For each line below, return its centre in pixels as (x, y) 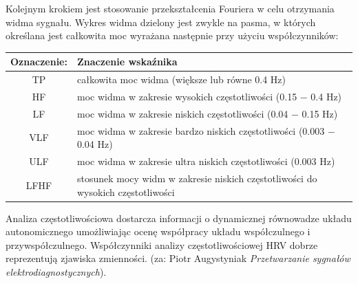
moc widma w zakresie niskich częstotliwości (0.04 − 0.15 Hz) (207, 113)
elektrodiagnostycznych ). (56, 272)
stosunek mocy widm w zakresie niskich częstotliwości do (197, 178)
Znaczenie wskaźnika (127, 62)
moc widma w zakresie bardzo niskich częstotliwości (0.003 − (206, 130)
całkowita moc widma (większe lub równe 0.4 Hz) (181, 79)
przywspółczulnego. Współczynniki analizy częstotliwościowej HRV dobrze (162, 244)
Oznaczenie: (39, 62)
